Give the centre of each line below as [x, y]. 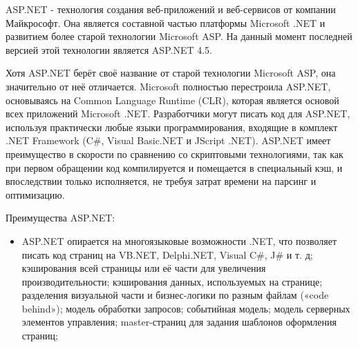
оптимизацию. [35, 194]
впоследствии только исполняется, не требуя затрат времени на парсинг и [161, 181]
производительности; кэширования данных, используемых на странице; [172, 281]
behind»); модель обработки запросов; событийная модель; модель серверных [186, 308]
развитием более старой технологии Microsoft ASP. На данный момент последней [179, 36]
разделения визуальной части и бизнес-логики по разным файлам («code [175, 295]
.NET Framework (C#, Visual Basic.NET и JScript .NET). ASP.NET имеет [168, 140]
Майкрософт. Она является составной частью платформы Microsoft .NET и [166, 22]
